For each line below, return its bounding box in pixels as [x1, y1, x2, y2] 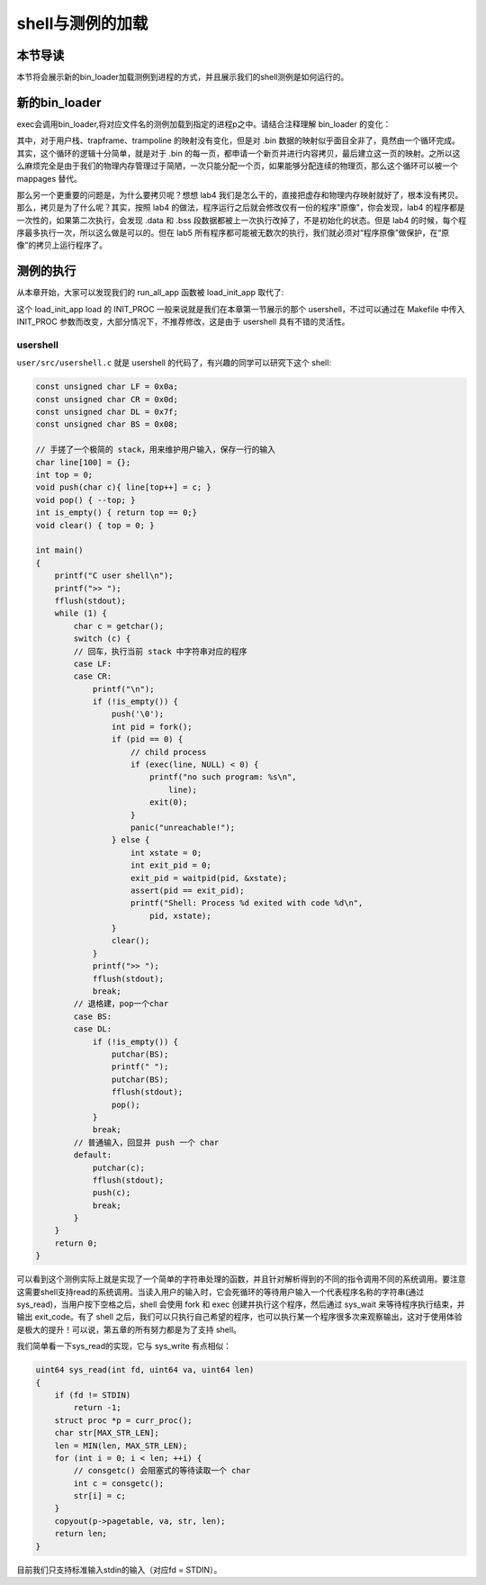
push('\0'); [111, 709, 165, 719]
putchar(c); [92, 1162, 146, 1173]
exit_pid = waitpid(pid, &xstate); [130, 873, 288, 883]
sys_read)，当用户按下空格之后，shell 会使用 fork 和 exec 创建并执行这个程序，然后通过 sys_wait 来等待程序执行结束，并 [16, 1299, 465, 1310]
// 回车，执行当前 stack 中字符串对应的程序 [73, 646, 247, 656]
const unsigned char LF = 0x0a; [35, 382, 179, 392]
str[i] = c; [73, 1490, 126, 1501]
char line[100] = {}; [35, 457, 131, 467]
